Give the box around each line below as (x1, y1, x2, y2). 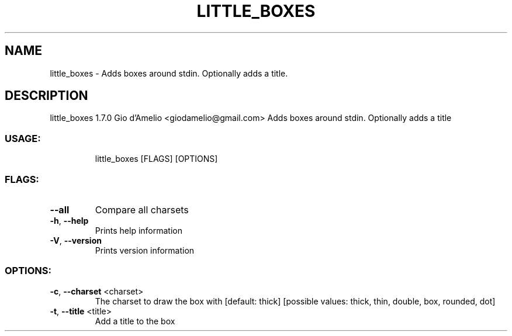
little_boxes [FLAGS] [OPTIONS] (95, 154, 218, 164)
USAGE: (5, 132, 41, 144)
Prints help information (95, 225, 182, 235)
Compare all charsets (95, 203, 189, 216)
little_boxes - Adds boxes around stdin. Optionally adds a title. (50, 68, 288, 78)
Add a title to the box (95, 316, 175, 326)
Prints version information (95, 245, 195, 255)
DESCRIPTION (5, 88, 88, 103)
